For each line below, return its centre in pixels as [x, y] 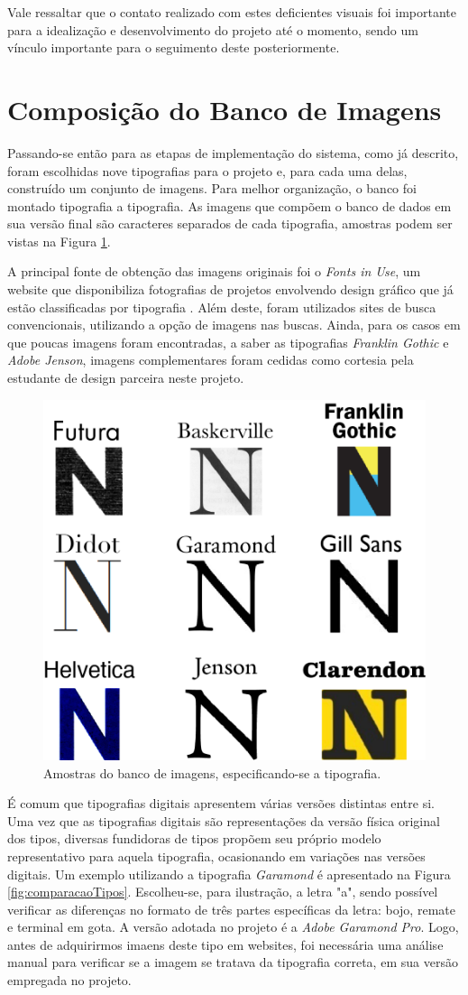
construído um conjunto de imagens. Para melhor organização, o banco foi [212, 188]
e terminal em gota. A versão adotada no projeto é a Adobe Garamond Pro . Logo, [233, 927]
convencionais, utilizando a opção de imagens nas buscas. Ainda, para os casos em [234, 325]
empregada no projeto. [69, 980]
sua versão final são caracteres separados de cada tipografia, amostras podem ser [230, 223]
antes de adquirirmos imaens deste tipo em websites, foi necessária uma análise [225, 944]
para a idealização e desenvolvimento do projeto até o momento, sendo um [213, 29]
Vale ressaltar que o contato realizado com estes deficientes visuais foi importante [232, 12]
